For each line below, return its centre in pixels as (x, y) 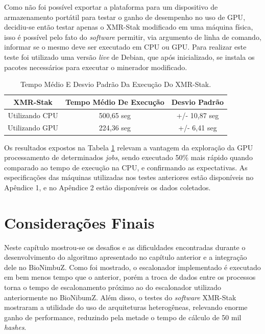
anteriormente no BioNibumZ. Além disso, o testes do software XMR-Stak (120, 297)
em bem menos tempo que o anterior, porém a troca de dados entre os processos (130, 277)
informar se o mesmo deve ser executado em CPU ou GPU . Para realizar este (125, 47)
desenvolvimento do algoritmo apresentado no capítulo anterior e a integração (126, 257)
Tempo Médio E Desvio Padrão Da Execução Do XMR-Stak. (116, 84)
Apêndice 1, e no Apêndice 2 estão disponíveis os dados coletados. (107, 187)
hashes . (15, 327)
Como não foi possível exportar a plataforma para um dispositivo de (111, 7)
